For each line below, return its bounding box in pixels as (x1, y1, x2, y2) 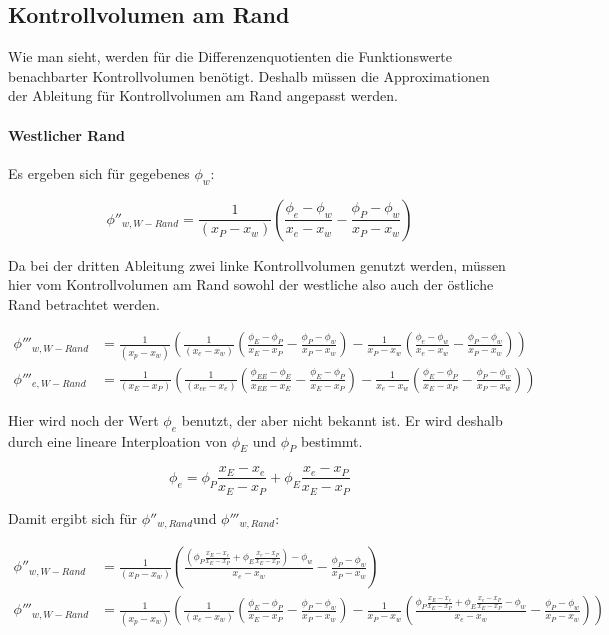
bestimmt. (300, 430, 363, 451)
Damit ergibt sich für (8, 507, 138, 528)
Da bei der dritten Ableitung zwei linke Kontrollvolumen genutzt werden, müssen (8, 254, 506, 275)
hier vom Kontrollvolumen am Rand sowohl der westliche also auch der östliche (8, 274, 494, 295)
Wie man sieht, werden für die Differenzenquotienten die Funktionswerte (8, 46, 453, 67)
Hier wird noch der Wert (8, 409, 159, 430)
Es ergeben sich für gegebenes (8, 162, 190, 183)
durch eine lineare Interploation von (8, 430, 228, 451)
